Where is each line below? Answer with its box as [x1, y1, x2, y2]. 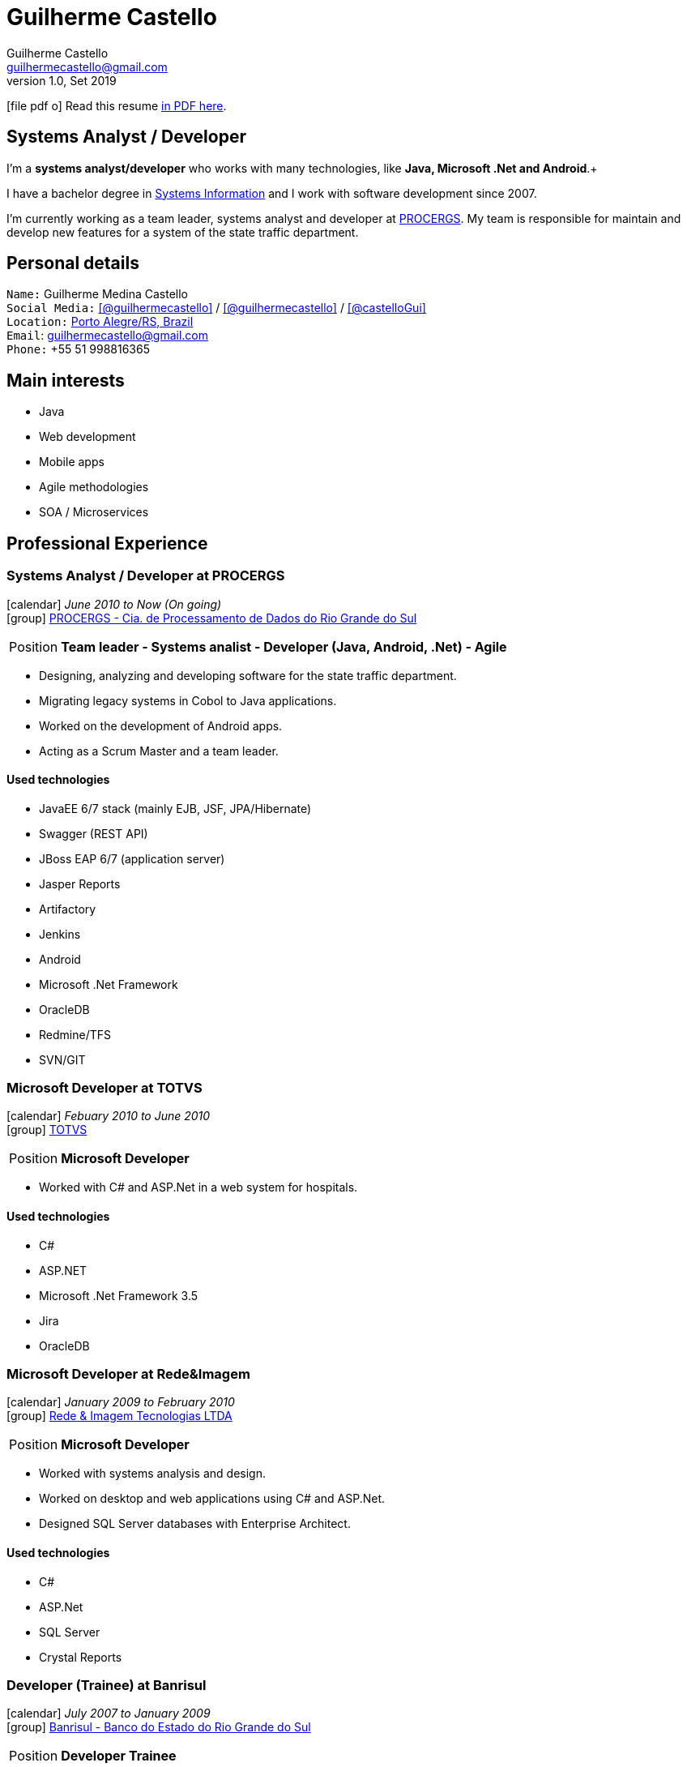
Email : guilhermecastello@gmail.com [6, 328, 209, 343]
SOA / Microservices [39, 505, 149, 520]
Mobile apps [39, 455, 105, 469]
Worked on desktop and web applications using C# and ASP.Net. [39, 1491, 386, 1506]
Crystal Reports [39, 1649, 122, 1664]
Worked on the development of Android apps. [39, 718, 283, 733]
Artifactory [39, 901, 96, 916]
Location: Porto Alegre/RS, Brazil [6, 314, 194, 329]
